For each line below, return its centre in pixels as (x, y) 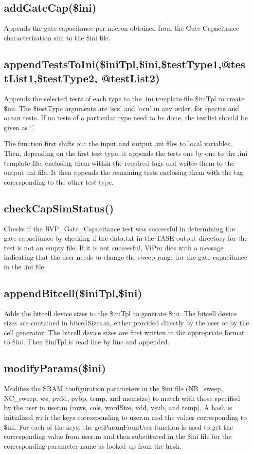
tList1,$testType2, (51, 78)
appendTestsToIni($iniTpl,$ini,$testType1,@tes (125, 64)
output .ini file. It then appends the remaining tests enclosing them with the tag (124, 172)
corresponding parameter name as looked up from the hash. (93, 445)
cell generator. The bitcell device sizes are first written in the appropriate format (124, 332)
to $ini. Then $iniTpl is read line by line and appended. (87, 342)
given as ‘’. (19, 127)
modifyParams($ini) (55, 368)
